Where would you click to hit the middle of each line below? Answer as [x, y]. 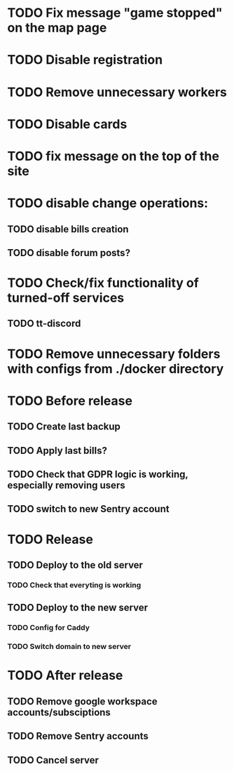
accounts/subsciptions [59, 712]
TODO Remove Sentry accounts [78, 736]
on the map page [57, 28]
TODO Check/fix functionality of [103, 283]
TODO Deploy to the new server [78, 608]
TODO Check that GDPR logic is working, [98, 475]
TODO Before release [70, 401]
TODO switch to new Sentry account [88, 509]
